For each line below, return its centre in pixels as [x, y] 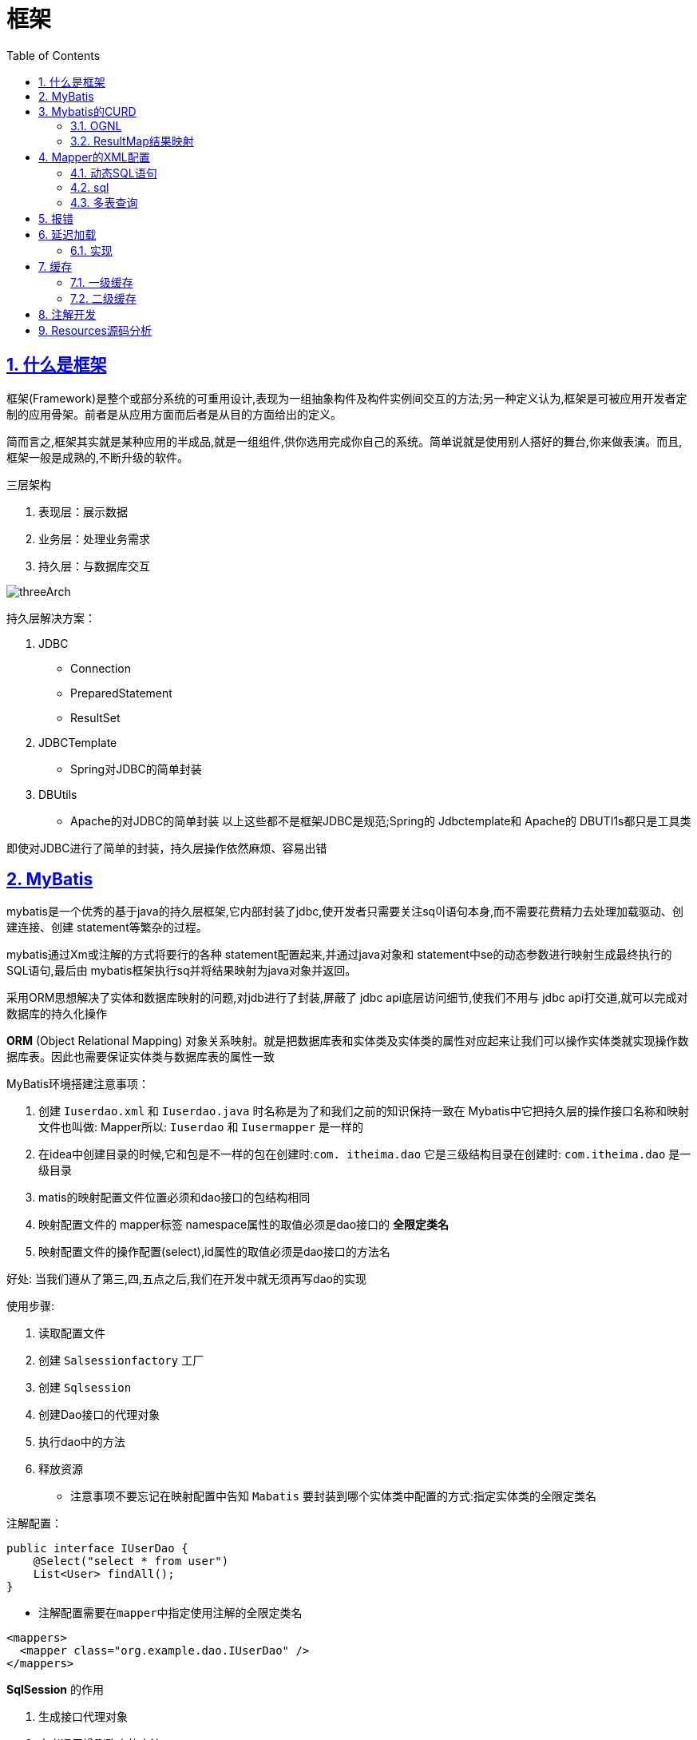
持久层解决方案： [51, 618]
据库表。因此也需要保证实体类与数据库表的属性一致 [141, 1057]
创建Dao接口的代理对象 [99, 1415]
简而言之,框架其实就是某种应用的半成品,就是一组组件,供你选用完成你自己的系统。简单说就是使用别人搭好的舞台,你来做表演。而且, [345, 441]
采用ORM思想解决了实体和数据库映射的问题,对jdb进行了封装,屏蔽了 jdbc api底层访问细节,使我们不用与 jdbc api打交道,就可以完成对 [347, 998]
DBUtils [58, 794]
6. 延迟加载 [67, 234]
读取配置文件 [72, 1333]
